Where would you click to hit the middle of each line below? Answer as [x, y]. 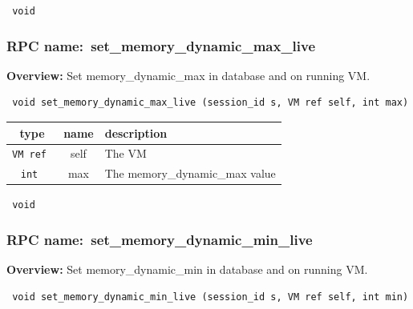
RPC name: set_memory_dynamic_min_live [160, 240]
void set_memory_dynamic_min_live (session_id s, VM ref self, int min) [211, 297]
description [136, 132]
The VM [126, 153]
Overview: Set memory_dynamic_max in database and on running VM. [188, 75]
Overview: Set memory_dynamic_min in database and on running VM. [187, 269]
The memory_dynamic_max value [190, 173]
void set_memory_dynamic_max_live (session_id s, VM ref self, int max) [211, 103]
